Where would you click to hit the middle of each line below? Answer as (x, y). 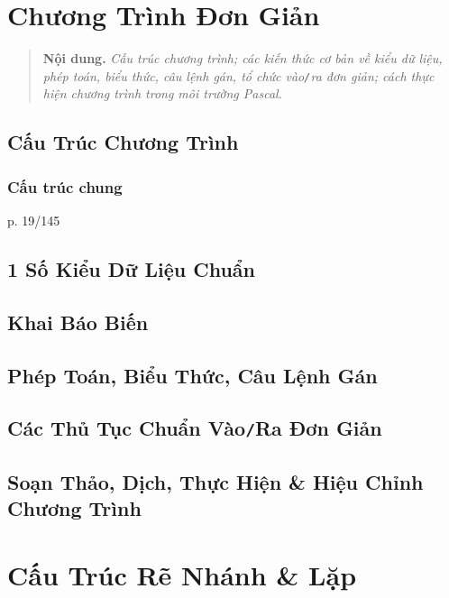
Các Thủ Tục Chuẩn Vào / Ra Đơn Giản (195, 428)
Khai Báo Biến (78, 322)
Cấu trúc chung (65, 186)
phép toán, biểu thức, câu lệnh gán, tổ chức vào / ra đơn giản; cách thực (238, 75)
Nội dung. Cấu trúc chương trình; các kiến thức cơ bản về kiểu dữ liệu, (243, 58)
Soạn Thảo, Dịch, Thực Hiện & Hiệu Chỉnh (215, 481)
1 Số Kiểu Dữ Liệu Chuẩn (131, 268)
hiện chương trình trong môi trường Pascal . (162, 93)
